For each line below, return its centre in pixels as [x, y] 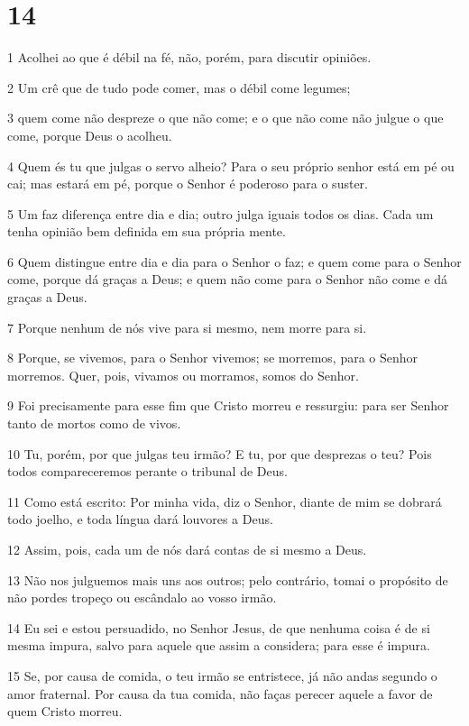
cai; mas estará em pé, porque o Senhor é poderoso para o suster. [188, 184]
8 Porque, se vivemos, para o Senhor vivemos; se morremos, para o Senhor [213, 358]
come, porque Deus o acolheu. [90, 135]
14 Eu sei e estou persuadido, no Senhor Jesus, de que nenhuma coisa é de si [219, 627]
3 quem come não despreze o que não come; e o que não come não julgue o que [225, 118]
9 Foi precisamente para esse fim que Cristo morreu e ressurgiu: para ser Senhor [228, 405]
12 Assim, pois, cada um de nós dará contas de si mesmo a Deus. [187, 549]
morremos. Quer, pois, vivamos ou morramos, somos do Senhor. [183, 375]
